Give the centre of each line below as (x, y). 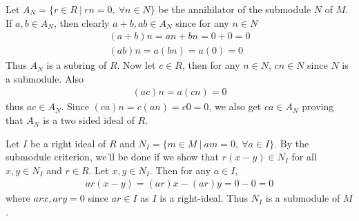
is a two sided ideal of (89, 120)
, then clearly (81, 22)
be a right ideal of (68, 143)
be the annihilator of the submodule (235, 9)
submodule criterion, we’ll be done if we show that (113, 157)
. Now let (136, 65)
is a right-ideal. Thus (204, 198)
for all (304, 157)
